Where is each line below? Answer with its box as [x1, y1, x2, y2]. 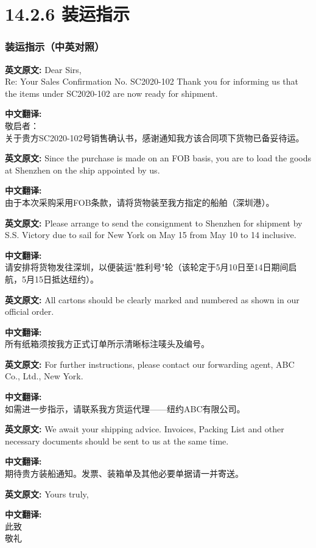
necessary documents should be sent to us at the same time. [5, 434, 229, 447]
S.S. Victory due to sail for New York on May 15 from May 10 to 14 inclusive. [5, 228, 297, 241]
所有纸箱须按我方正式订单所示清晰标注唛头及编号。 [5, 337, 209, 350]
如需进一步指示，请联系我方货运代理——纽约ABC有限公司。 [5, 402, 245, 415]
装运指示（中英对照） [5, 39, 105, 54]
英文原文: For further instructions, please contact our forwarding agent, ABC [5, 357, 295, 370]
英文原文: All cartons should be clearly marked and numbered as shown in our [5, 293, 300, 306]
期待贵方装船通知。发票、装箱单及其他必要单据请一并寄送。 [5, 467, 244, 480]
